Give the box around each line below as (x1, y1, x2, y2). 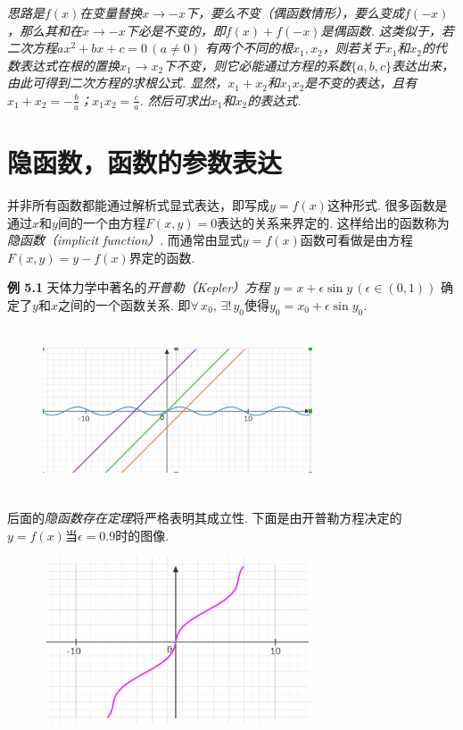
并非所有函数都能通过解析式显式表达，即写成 (7, 195, 269, 214)
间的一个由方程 (57, 213, 145, 231)
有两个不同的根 (204, 38, 293, 57)
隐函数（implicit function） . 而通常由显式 (7, 231, 243, 249)
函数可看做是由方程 (300, 231, 413, 249)
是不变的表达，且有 (304, 73, 418, 92)
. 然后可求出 (139, 90, 211, 109)
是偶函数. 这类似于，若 (320, 21, 454, 39)
